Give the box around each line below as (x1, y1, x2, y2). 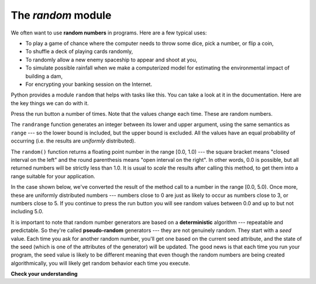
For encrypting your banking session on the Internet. (25, 81, 152, 88)
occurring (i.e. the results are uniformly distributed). (11, 137, 136, 144)
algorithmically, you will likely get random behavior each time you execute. (11, 259, 190, 266)
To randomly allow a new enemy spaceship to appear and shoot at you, (25, 56, 198, 63)
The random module (11, 9, 112, 22)
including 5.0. (11, 208, 44, 215)
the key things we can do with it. (11, 99, 89, 106)
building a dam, (25, 72, 63, 79)
